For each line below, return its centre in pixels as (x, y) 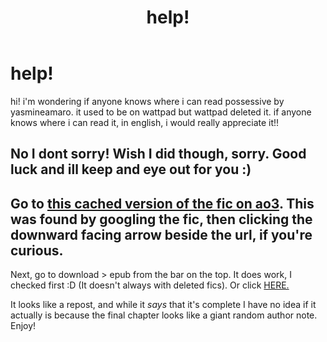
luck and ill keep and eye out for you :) (131, 169)
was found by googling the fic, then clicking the (161, 219)
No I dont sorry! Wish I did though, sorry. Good (158, 154)
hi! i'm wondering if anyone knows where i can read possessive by (147, 101)
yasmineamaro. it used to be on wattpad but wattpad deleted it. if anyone (161, 112)
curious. (37, 250)
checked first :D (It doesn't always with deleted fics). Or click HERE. (150, 285)
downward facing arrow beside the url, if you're (161, 234)
